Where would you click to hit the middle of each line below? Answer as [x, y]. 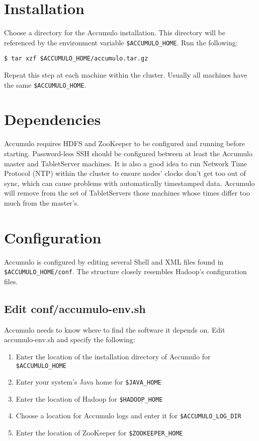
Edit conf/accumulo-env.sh [75, 308]
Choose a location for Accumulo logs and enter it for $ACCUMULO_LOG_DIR [128, 416]
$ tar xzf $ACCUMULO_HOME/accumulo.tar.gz [76, 59]
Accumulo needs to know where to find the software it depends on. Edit [115, 329]
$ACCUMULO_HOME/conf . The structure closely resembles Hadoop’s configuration [125, 271]
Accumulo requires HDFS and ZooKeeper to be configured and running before [125, 143]
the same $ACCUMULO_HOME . [45, 84]
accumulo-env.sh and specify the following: [70, 339]
